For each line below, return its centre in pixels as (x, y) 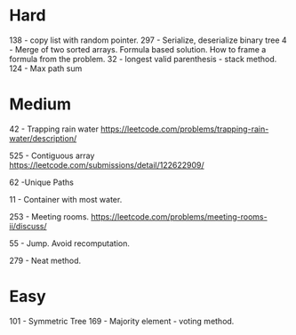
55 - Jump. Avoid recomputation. (70, 243)
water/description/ (43, 138)
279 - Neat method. (45, 260)
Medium (40, 104)
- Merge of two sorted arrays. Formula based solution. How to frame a (138, 49)
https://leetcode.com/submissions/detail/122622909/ (107, 164)
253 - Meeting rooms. (49, 216)
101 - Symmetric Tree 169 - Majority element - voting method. (122, 321)
